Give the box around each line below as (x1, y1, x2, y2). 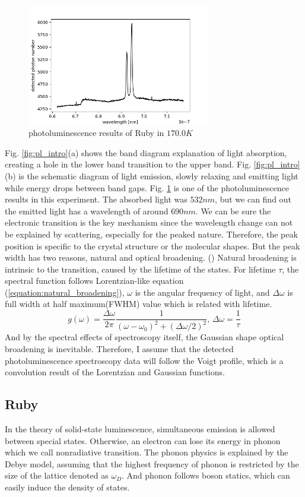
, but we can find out (215, 193, 291, 205)
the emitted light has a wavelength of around (5, 204, 169, 217)
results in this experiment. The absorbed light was (5, 193, 188, 205)
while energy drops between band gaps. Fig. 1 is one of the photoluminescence (5, 181, 289, 194)
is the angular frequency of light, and (135, 286, 270, 298)
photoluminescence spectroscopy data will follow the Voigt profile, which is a (5, 354, 284, 366)
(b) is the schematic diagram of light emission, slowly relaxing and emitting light (5, 169, 298, 182)
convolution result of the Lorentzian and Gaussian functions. (5, 366, 225, 378)
